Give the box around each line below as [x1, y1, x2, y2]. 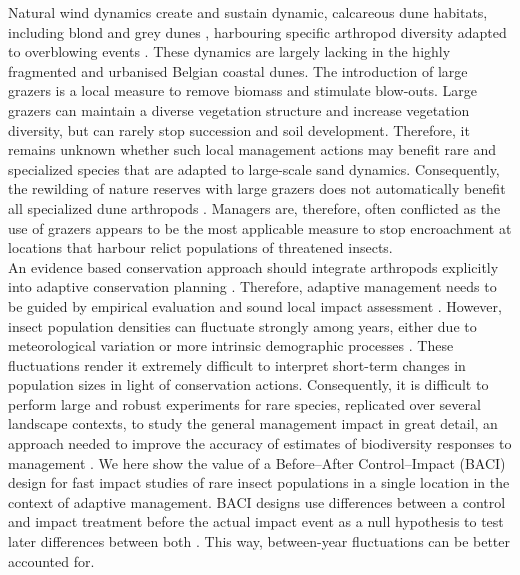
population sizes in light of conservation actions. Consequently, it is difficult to [8, 374, 489, 395]
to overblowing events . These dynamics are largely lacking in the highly [8, 41, 451, 62]
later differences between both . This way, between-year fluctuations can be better [8, 531, 511, 552]
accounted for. [8, 550, 95, 571]
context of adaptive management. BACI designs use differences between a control [8, 491, 506, 512]
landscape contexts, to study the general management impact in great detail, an [8, 413, 498, 434]
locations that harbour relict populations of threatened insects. [8, 237, 393, 258]
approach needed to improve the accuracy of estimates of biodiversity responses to [8, 433, 512, 454]
